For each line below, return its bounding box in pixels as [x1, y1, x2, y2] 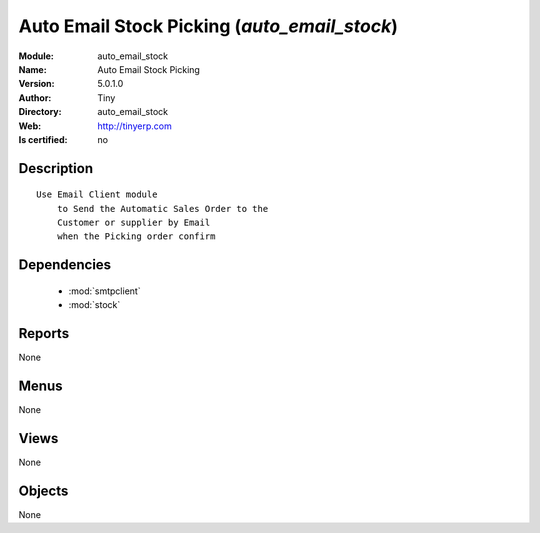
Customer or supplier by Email [56, 217, 211, 229]
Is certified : [18, 133, 68, 145]
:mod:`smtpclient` [68, 285, 141, 297]
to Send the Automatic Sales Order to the [56, 203, 269, 214]
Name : [18, 63, 47, 75]
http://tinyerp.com [97, 120, 172, 132]
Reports [18, 325, 70, 342]
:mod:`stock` [68, 299, 121, 311]
